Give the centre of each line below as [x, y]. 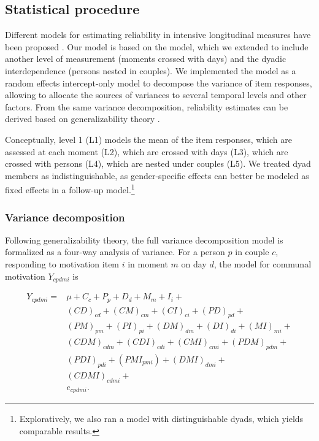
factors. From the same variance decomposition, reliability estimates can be [147, 106]
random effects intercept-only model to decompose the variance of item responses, [159, 82]
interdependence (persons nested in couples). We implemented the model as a [151, 70]
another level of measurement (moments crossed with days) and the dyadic [146, 59]
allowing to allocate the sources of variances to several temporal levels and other [156, 95]
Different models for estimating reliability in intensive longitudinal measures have [158, 35]
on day [194, 263]
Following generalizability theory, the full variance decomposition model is [144, 240]
